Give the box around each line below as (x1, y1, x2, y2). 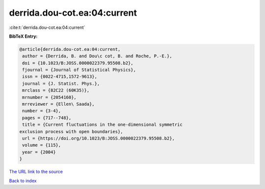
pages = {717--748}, (22, 115, 72, 120)
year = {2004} (22, 149, 56, 155)
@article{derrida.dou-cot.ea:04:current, (19, 47, 121, 52)
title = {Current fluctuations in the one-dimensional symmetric (22, 122, 183, 127)
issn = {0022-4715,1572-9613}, (22, 74, 98, 79)
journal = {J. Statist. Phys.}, (22, 81, 100, 86)
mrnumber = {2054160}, (22, 94, 77, 100)
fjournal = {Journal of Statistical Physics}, (22, 67, 136, 73)
